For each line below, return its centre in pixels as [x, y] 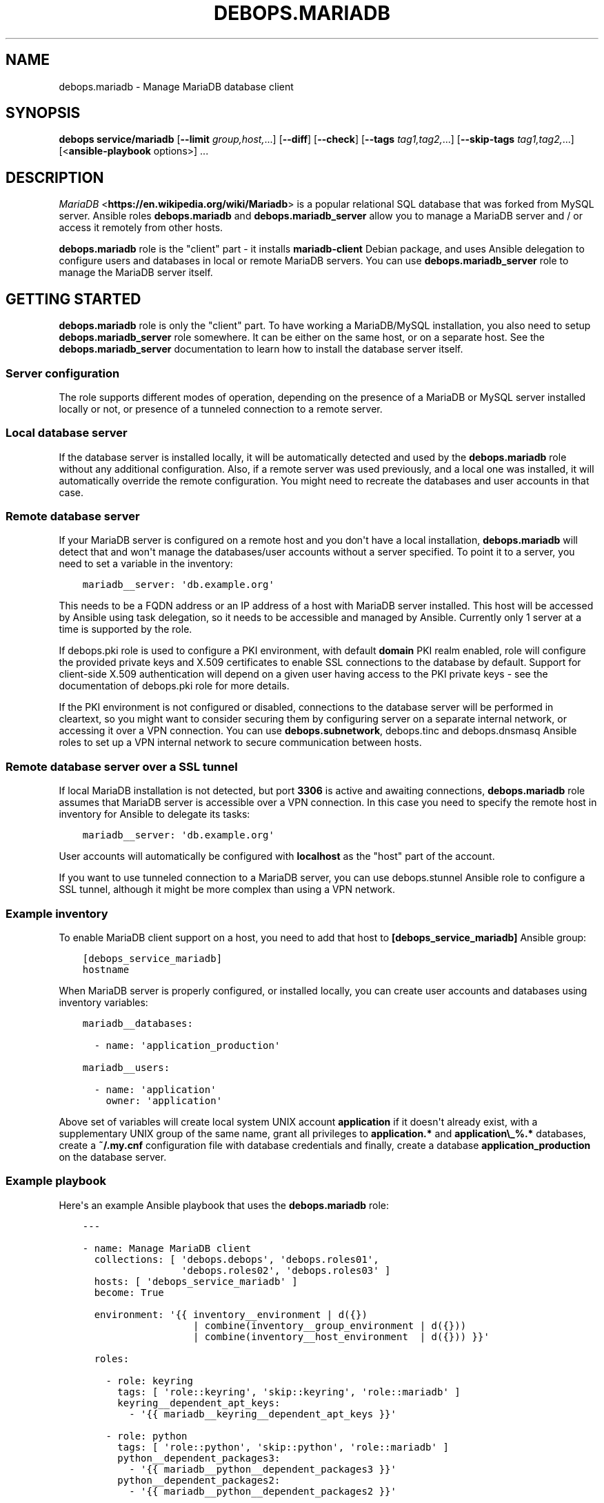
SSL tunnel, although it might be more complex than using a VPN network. [227, 890]
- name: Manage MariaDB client [167, 1248]
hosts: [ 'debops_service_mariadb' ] [196, 1281]
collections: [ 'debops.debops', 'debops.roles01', [236, 1259]
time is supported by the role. [125, 629]
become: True [129, 1292]
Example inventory [57, 913]
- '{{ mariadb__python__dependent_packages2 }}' [263, 1491]
